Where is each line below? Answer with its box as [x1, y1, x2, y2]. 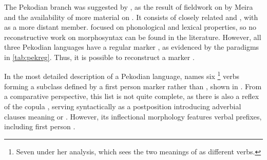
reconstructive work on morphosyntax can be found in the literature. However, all [4, 31, 261, 42]
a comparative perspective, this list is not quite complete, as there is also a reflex [4, 91, 259, 102]
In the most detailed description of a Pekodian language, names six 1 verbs [4, 69, 240, 82]
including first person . [4, 121, 75, 132]
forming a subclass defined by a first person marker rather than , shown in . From [4, 81, 262, 91]
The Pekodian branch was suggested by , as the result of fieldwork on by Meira [4, 1, 253, 12]
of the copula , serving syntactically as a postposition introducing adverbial [4, 101, 241, 111]
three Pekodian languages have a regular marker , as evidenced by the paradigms [4, 42, 259, 52]
